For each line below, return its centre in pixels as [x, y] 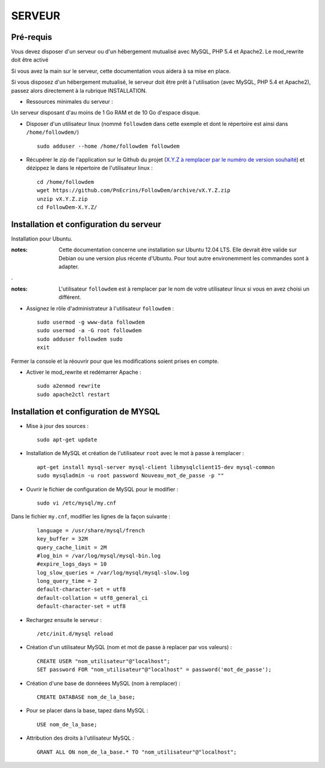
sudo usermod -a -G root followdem [89, 331]
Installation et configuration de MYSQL [85, 411]
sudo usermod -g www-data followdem [91, 322]
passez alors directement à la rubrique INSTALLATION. [79, 90]
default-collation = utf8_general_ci [93, 598]
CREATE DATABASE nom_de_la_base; [86, 697]
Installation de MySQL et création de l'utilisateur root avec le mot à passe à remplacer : [135, 453]
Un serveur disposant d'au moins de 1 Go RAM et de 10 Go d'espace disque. [106, 113]
